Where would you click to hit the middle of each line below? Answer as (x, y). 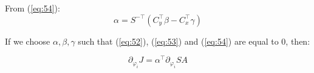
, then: (298, 41)
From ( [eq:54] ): (32, 8)
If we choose (28, 41)
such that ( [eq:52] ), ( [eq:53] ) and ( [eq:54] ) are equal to (178, 41)
